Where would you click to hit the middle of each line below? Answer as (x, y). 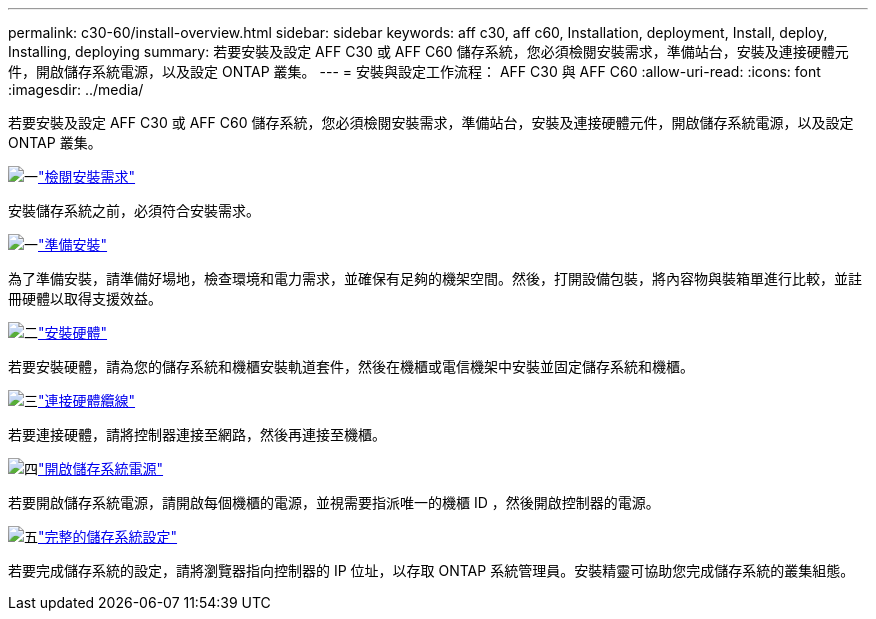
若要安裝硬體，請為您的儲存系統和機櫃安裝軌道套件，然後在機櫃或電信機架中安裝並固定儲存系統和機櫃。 (351, 366)
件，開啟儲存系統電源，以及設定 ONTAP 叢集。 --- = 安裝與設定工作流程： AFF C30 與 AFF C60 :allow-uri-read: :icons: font (414, 71)
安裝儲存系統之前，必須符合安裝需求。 (134, 210)
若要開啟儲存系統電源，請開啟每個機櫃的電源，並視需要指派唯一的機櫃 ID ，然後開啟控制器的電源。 (334, 502)
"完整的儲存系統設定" (108, 536)
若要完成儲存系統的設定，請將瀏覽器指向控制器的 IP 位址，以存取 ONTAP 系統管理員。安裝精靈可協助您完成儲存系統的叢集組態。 (431, 570)
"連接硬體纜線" (87, 400)
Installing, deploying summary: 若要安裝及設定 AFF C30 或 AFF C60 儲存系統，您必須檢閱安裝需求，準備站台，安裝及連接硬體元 (428, 51)
